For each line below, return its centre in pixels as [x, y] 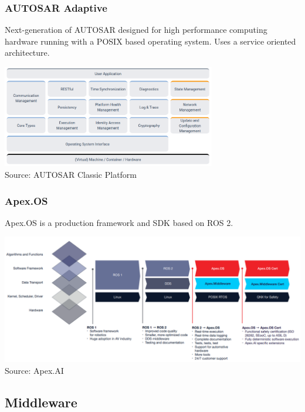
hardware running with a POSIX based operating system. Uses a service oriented [150, 41]
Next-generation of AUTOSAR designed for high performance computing [136, 30]
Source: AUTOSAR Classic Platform [71, 174]
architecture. [27, 53]
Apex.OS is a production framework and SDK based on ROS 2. [119, 222]
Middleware [41, 402]
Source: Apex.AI [34, 370]
